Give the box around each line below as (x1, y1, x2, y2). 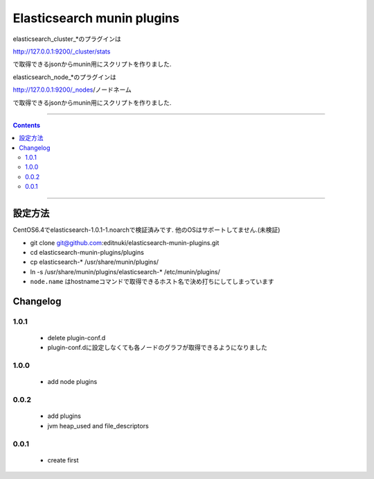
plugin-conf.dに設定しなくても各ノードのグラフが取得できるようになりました (47, 344, 268, 352)
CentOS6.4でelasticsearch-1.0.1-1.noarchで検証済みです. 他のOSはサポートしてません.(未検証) (12, 226, 280, 234)
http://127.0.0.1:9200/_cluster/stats (12, 47, 111, 56)
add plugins (47, 412, 81, 420)
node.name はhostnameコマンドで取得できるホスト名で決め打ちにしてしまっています (30, 278, 275, 286)
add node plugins (47, 378, 98, 386)
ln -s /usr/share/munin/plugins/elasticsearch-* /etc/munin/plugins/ (30, 267, 221, 276)
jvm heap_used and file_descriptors (47, 421, 149, 430)
